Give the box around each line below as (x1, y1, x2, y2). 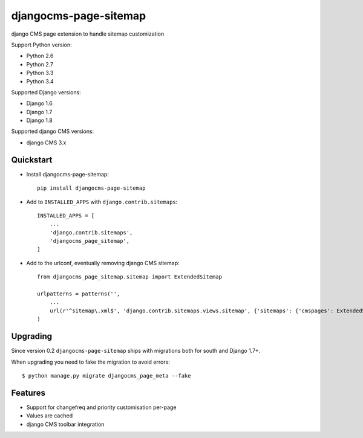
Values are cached (26, 412, 73, 419)
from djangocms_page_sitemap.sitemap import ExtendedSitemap (37, 274, 222, 280)
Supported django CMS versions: (11, 127, 94, 135)
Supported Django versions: (11, 88, 81, 96)
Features (11, 387, 45, 398)
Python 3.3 (26, 69, 54, 77)
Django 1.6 (26, 100, 53, 107)
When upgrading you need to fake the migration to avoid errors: (11, 358, 171, 366)
